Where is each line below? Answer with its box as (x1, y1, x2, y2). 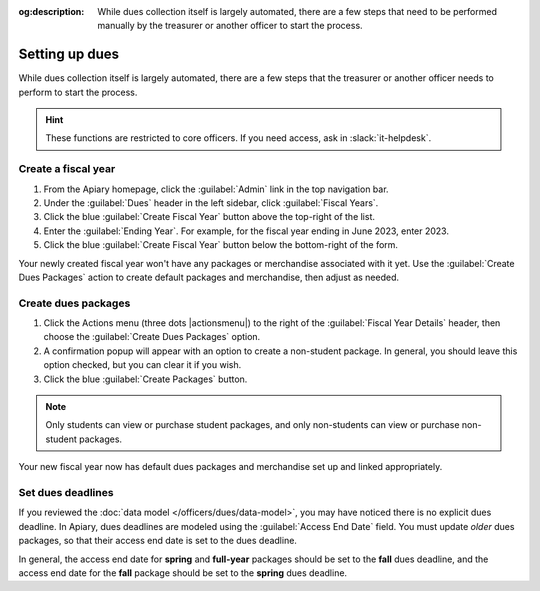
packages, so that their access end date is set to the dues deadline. (18, 535, 297, 547)
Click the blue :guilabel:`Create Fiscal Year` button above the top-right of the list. (43, 211, 375, 223)
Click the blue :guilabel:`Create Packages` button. (43, 373, 248, 385)
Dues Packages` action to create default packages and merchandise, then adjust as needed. (18, 271, 400, 283)
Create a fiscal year (18, 162, 116, 176)
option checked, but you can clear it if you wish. (43, 359, 242, 371)
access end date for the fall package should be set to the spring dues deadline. (18, 566, 348, 579)
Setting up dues (18, 46, 120, 63)
